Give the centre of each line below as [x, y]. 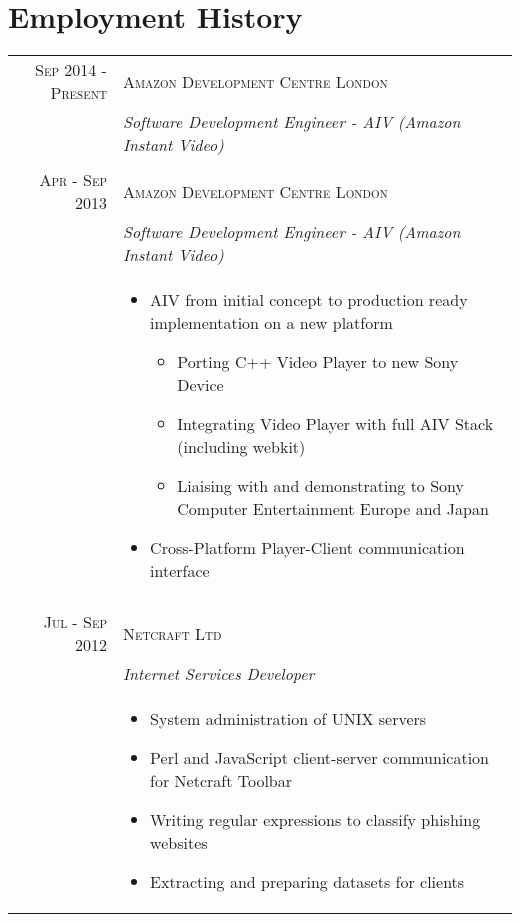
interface [180, 571]
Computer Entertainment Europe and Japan [333, 509]
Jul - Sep [75, 622]
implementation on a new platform [271, 323]
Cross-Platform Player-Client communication [307, 548]
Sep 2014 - [71, 70]
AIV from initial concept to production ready [309, 300]
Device [200, 385]
